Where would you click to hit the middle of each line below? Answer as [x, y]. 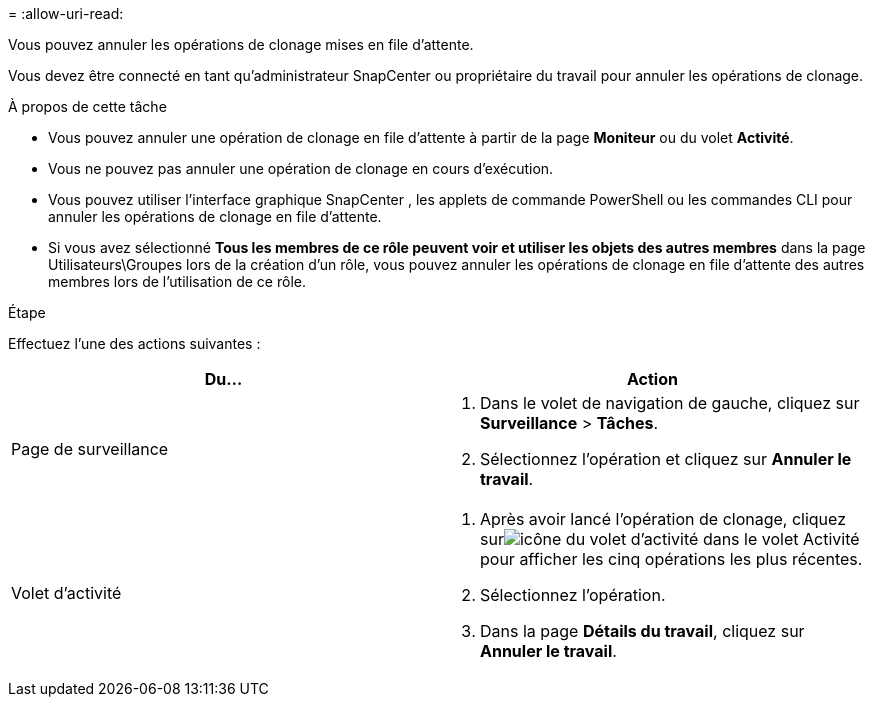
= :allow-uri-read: [66, 13]
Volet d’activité [66, 593]
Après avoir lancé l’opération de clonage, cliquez [663, 519]
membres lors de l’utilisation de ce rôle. [177, 281]
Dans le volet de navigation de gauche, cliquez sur [670, 403]
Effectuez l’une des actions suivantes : [134, 343]
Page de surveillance [90, 449]
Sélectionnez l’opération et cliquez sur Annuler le [666, 459]
